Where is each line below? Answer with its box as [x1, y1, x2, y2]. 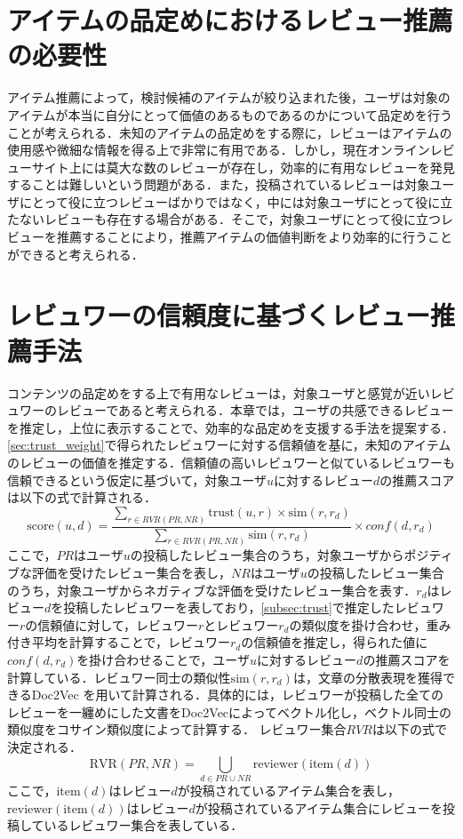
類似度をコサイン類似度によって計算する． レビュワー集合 [7, 720, 347, 739]
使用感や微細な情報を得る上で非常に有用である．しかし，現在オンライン [7, 140, 430, 159]
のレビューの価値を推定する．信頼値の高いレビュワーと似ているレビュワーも [7, 452, 455, 471]
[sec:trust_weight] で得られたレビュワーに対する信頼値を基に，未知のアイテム [7, 435, 451, 454]
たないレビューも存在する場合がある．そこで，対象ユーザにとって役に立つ [7, 210, 442, 228]
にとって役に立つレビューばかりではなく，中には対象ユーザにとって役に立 [19, 192, 453, 211]
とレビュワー [204, 615, 279, 634]
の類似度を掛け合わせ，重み [289, 615, 451, 634]
